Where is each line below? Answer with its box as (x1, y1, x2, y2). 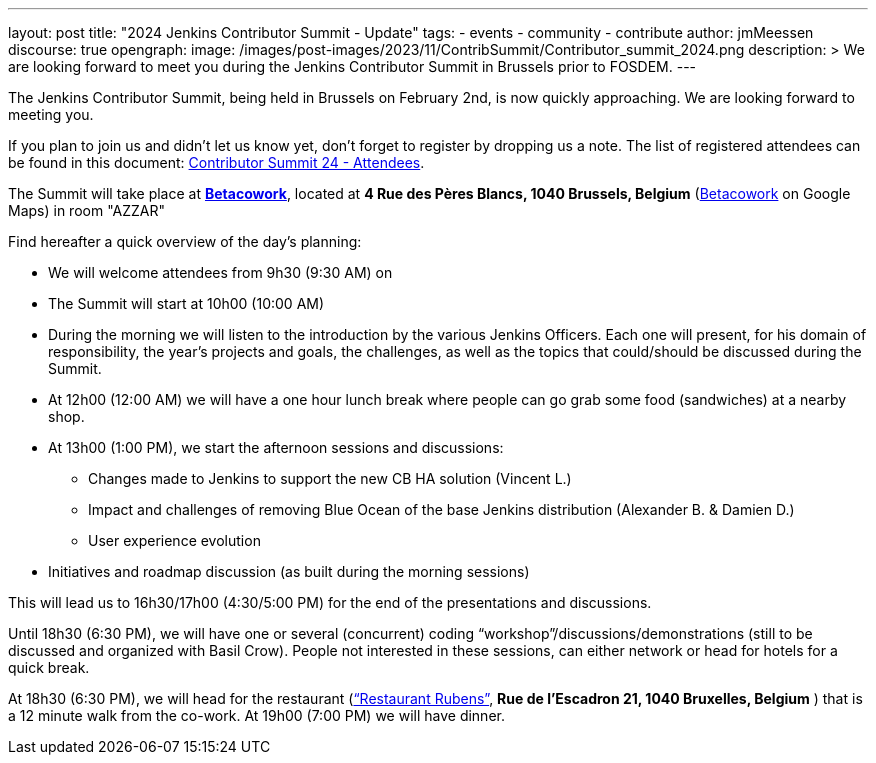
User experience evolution (88, 532, 261, 549)
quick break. (8, 659, 90, 676)
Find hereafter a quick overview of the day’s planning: (8, 233, 362, 250)
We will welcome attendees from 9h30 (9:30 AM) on (48, 264, 393, 281)
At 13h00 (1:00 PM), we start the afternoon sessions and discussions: (48, 439, 504, 456)
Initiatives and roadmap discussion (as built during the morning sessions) (48, 563, 530, 580)
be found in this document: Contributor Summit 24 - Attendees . (8, 154, 425, 171)
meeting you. (8, 106, 94, 123)
